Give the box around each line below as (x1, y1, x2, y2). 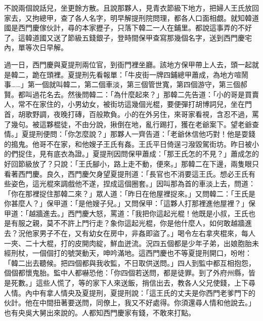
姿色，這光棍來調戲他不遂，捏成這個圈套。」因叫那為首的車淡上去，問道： (11, 178, 255, 189)
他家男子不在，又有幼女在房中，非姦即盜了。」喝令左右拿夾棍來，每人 (25, 228, 255, 238)
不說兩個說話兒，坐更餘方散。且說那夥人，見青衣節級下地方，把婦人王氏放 (4, 3, 252, 13)
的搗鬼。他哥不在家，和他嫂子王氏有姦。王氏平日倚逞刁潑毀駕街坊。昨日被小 (4, 138, 259, 149)
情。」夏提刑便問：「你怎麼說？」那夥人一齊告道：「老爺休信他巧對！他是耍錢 (4, 129, 255, 139)
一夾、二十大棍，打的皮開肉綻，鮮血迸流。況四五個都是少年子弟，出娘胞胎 (4, 237, 252, 248)
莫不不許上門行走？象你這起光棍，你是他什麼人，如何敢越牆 (46, 218, 245, 228)
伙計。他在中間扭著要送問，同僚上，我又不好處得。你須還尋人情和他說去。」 (4, 297, 255, 308)
